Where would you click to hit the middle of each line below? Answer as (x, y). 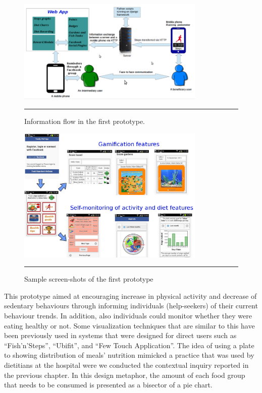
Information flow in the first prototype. (85, 121)
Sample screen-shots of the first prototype (89, 279)
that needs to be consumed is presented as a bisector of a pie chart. (108, 385)
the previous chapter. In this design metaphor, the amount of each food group (125, 375)
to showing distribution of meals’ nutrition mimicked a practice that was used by (129, 355)
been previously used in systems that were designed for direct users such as (120, 335)
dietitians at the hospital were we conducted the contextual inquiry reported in (126, 365)
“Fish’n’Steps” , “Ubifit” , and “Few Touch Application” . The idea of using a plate (129, 345)
